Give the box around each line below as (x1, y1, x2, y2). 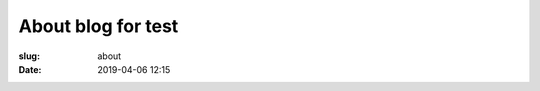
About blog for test (18, 15, 179, 37)
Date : (18, 63, 42, 75)
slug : (18, 50, 40, 62)
